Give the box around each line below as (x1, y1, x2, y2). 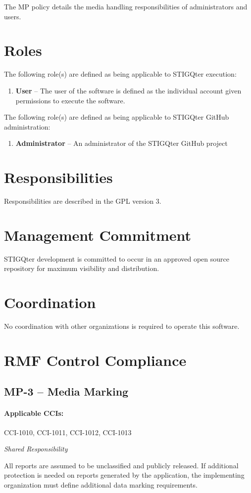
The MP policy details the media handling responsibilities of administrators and (4, 1, 248, 11)
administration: (4, 121, 50, 132)
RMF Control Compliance (4, 350, 187, 370)
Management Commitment (4, 224, 192, 245)
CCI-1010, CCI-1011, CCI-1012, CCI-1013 (4, 427, 132, 437)
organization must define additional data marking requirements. (4, 479, 198, 490)
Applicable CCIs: (4, 408, 64, 418)
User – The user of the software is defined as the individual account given (15, 85, 242, 95)
